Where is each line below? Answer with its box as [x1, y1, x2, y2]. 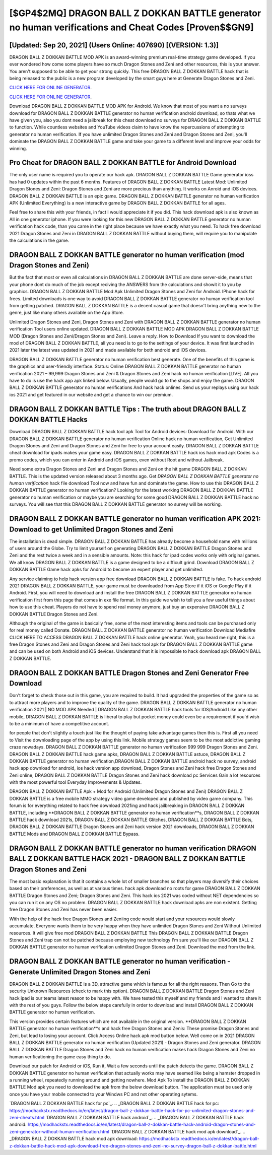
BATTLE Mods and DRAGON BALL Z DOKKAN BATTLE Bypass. [9, 831, 140, 837]
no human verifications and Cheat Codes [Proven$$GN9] [9, 22, 254, 33]
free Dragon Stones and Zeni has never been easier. [9, 907, 118, 913]
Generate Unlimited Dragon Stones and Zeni [9, 968, 151, 976]
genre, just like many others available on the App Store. [9, 310, 124, 316]
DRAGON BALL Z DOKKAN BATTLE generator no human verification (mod [9, 250, 244, 259]
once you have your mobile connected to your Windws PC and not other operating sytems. [9, 1091, 198, 1097]
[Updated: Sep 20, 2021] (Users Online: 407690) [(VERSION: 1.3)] [9, 41, 219, 49]
